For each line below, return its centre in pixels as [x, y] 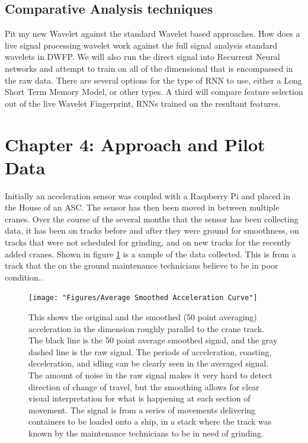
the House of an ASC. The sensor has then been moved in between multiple [142, 207]
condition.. [24, 277]
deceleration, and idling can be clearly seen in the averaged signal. [149, 363]
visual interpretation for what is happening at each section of [139, 398]
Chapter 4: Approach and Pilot [135, 144]
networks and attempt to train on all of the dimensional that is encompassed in [149, 68]
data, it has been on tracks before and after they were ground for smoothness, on [152, 230]
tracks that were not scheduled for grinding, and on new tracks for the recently [148, 242]
